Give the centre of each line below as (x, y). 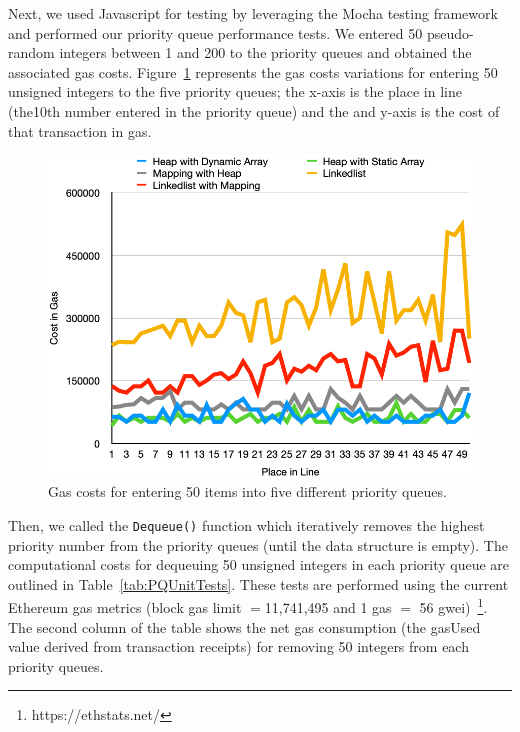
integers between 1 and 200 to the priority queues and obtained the (265, 52)
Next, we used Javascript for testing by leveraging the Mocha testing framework (253, 13)
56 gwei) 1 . (453, 605)
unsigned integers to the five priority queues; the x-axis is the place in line (235, 91)
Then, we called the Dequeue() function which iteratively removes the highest (246, 524)
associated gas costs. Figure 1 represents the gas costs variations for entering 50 (253, 71)
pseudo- (450, 32)
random (31, 52)
